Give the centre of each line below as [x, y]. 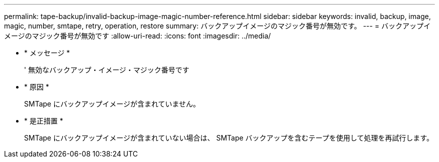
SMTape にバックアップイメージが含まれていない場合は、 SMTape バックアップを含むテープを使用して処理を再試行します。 [229, 138]
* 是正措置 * [44, 121]
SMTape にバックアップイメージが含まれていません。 [112, 104]
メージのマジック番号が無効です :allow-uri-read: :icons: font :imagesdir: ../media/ [138, 36]
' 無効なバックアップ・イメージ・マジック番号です [107, 70]
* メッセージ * [47, 53]
